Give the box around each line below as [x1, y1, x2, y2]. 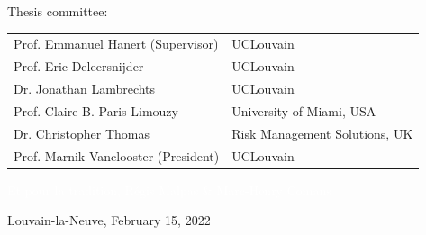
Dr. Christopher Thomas [14, 123, 150, 142]
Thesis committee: [7, 2, 108, 20]
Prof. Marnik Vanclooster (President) [14, 146, 220, 165]
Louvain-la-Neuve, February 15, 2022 [7, 211, 211, 230]
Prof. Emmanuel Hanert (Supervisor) [14, 34, 219, 53]
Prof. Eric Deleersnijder [14, 57, 144, 76]
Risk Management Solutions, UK [231, 123, 413, 142]
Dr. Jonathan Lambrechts [14, 79, 156, 98]
